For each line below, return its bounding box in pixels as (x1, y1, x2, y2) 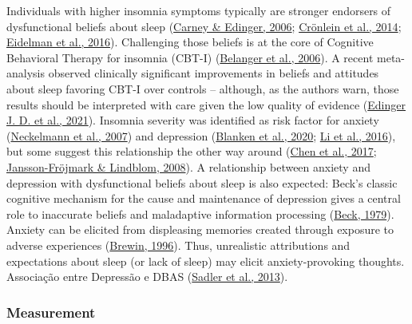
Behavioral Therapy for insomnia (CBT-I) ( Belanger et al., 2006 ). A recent (6, 49, 374, 65)
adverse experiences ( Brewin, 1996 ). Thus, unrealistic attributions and (6, 236, 351, 253)
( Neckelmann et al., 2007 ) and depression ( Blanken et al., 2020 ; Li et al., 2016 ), (6, 127, 396, 144)
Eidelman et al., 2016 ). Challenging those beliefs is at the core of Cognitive (6, 34, 374, 50)
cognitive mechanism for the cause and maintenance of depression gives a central (6, 190, 401, 207)
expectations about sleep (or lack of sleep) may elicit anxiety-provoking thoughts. (6, 252, 405, 269)
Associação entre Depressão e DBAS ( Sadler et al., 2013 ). (6, 268, 288, 285)
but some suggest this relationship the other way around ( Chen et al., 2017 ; (6, 143, 377, 160)
